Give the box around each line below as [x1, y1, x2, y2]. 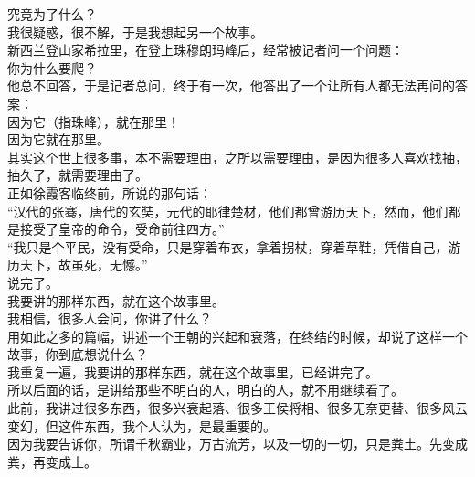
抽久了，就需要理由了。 [7, 165, 148, 185]
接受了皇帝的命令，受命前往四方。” [19, 219, 225, 238]
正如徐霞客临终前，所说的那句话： [7, 183, 212, 202]
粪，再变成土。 [7, 451, 97, 471]
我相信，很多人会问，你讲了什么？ [7, 309, 212, 328]
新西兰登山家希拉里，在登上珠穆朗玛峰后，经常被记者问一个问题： [7, 40, 404, 59]
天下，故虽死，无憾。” [19, 255, 148, 274]
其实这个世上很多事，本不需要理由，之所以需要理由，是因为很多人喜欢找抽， [7, 147, 468, 166]
